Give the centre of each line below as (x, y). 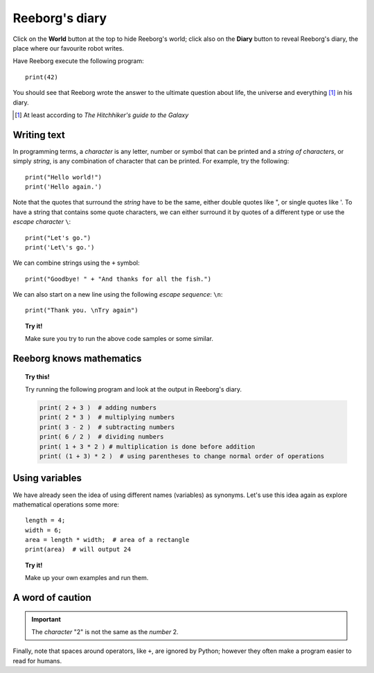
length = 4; (45, 521)
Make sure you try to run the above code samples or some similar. (119, 339)
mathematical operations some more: (66, 504)
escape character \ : (42, 222)
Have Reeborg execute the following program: (79, 61)
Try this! (37, 376)
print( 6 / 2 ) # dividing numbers (101, 437)
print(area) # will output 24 (78, 550)
